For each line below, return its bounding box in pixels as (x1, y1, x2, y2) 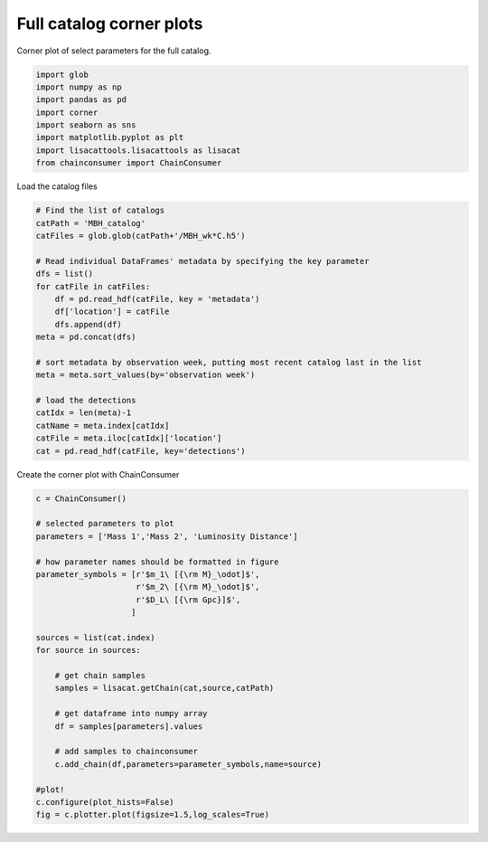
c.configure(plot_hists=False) (35, 797, 175, 807)
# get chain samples (54, 670, 146, 681)
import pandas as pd (35, 95, 127, 105)
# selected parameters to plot (35, 518, 175, 529)
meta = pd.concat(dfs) (35, 332, 136, 343)
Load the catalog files (16, 181, 99, 192)
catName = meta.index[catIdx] (35, 421, 170, 430)
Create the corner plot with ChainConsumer (16, 468, 180, 479)
